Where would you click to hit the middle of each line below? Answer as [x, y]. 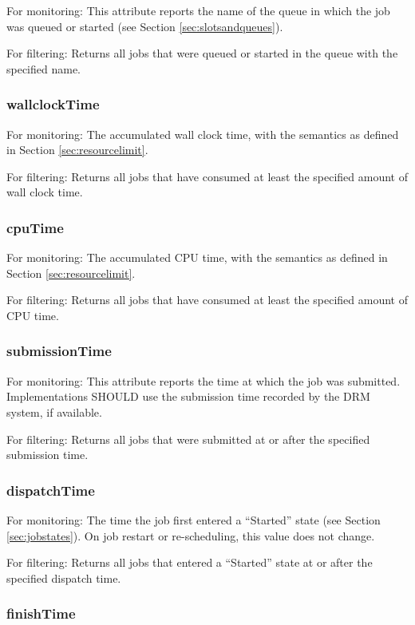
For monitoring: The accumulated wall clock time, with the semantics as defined [203, 134]
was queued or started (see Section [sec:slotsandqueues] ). [145, 26]
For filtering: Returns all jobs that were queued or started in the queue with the [202, 53]
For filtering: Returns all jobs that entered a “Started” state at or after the [190, 562]
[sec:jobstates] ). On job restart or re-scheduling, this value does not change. [191, 535]
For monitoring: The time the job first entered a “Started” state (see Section [194, 519]
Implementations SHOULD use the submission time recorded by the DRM [188, 396]
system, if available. [54, 411]
